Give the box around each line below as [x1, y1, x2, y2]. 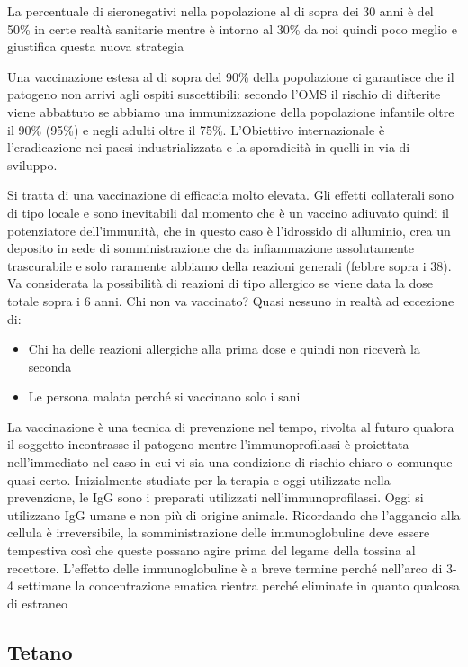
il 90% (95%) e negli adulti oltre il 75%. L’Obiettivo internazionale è [7, 120, 385, 139]
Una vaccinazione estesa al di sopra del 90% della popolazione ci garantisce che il [7, 67, 454, 86]
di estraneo [7, 593, 68, 612]
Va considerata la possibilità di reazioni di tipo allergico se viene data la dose [7, 274, 434, 293]
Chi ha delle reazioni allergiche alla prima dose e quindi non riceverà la [28, 339, 420, 358]
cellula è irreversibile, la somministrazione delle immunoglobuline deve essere [7, 523, 430, 542]
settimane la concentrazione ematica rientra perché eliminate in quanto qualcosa [17, 576, 461, 595]
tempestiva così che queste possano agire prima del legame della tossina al [7, 541, 416, 560]
